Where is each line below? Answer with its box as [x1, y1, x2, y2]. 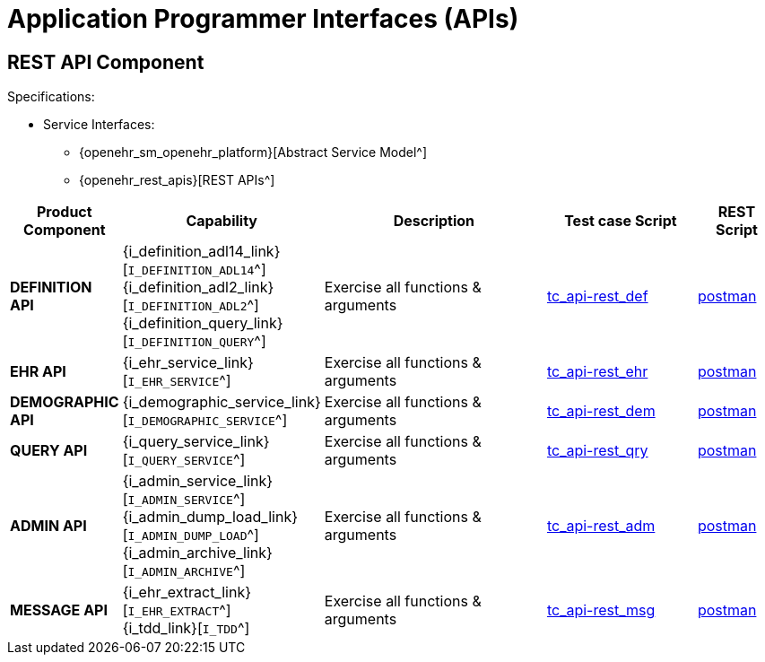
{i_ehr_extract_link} [122, 583, 251, 602]
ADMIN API [10, 517, 87, 536]
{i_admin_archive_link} [122, 544, 273, 562]
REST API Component [7, 50, 204, 74]
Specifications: [7, 89, 95, 105]
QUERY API [10, 441, 88, 460]
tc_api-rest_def [546, 287, 648, 306]
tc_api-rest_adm [546, 517, 656, 536]
